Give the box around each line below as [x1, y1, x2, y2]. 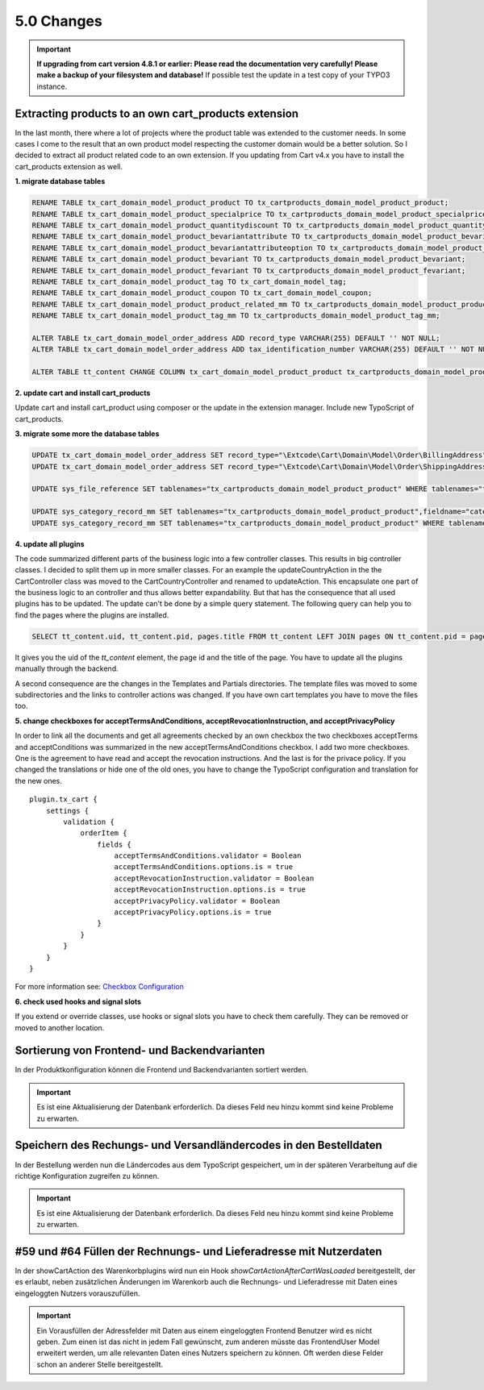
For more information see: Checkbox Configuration [15, 982, 185, 992]
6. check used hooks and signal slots [15, 997, 141, 1006]
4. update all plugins [15, 539, 85, 548]
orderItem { [80, 829, 127, 838]
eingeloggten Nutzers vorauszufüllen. [15, 1288, 140, 1298]
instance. [36, 81, 68, 91]
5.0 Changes [15, 12, 102, 30]
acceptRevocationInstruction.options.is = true [114, 885, 306, 894]
